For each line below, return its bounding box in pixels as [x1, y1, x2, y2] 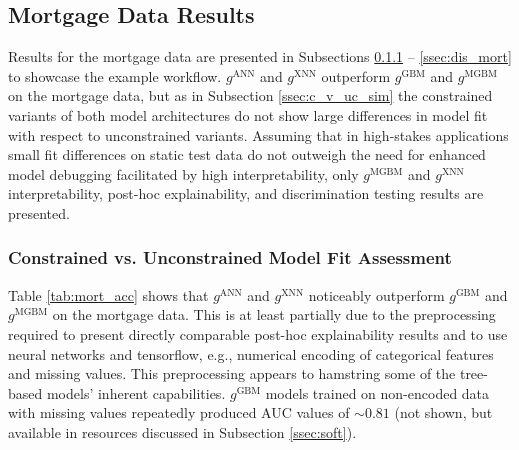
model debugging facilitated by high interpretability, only [8, 163, 359, 184]
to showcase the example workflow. [8, 65, 222, 86]
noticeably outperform [308, 284, 445, 305]
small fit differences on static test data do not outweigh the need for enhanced [8, 144, 486, 165]
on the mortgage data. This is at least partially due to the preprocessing [52, 304, 496, 325]
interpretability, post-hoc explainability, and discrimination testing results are [8, 183, 484, 204]
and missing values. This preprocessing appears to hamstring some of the [8, 363, 456, 384]
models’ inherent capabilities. [46, 382, 226, 403]
